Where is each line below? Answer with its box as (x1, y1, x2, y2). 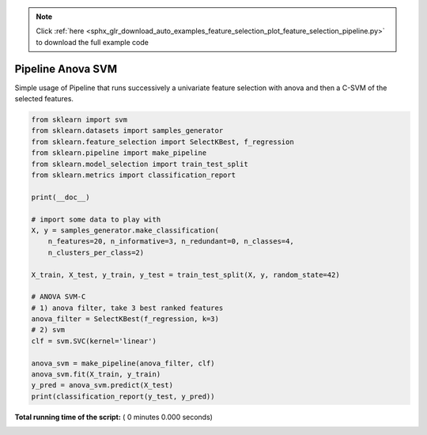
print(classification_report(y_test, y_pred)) (31, 391, 215, 401)
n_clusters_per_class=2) (47, 248, 145, 257)
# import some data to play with (31, 214, 161, 224)
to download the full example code (36, 37, 149, 47)
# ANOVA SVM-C (31, 293, 86, 301)
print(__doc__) (31, 192, 90, 202)
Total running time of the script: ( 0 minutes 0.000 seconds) (14, 412, 213, 422)
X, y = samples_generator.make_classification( (31, 225, 219, 235)
